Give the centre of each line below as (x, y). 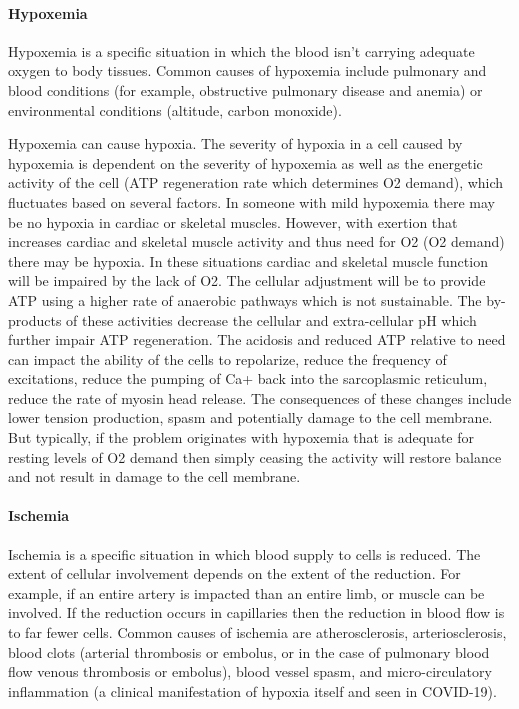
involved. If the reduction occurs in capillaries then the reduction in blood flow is (256, 612)
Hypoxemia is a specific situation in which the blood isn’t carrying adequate (241, 50)
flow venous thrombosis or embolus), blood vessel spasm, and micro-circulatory (250, 671)
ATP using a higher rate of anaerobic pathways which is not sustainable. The (245, 299)
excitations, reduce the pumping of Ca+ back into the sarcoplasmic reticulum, (248, 378)
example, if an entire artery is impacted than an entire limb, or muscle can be (246, 592)
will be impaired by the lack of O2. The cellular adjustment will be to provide (247, 280)
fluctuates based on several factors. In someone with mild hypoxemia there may (251, 201)
